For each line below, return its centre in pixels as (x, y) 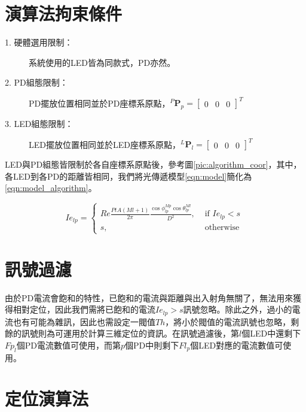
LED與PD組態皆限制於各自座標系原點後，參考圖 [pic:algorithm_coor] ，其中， (153, 164)
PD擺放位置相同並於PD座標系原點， (100, 103)
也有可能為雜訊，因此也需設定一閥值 (84, 321)
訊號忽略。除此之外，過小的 (238, 309)
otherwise (222, 228)
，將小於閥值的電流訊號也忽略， (228, 321)
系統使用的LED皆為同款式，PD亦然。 (102, 62)
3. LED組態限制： (39, 124)
